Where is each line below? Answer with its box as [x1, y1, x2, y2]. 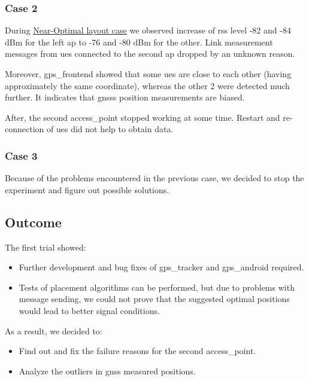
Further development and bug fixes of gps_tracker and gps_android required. [19, 261, 304, 273]
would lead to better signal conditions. [19, 304, 160, 316]
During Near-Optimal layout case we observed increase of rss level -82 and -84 [5, 24, 291, 36]
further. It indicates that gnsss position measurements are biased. [5, 91, 245, 103]
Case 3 [5, 148, 38, 163]
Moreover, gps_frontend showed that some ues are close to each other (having [5, 68, 292, 80]
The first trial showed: [5, 240, 86, 253]
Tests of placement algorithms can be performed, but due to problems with [19, 281, 295, 293]
